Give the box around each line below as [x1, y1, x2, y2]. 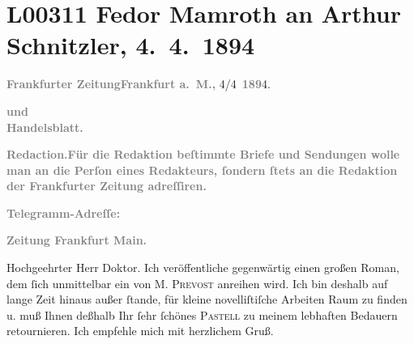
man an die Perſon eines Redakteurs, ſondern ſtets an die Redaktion [6, 161, 398, 178]
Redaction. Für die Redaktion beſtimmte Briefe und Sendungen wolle [6, 146, 400, 163]
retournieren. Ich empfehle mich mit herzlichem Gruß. [6, 322, 274, 339]
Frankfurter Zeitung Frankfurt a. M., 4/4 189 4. [6, 75, 271, 92]
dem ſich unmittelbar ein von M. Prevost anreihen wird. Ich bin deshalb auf [6, 274, 388, 291]
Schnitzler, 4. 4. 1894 [6, 28, 255, 62]
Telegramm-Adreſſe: [6, 204, 121, 221]
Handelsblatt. [6, 118, 83, 135]
